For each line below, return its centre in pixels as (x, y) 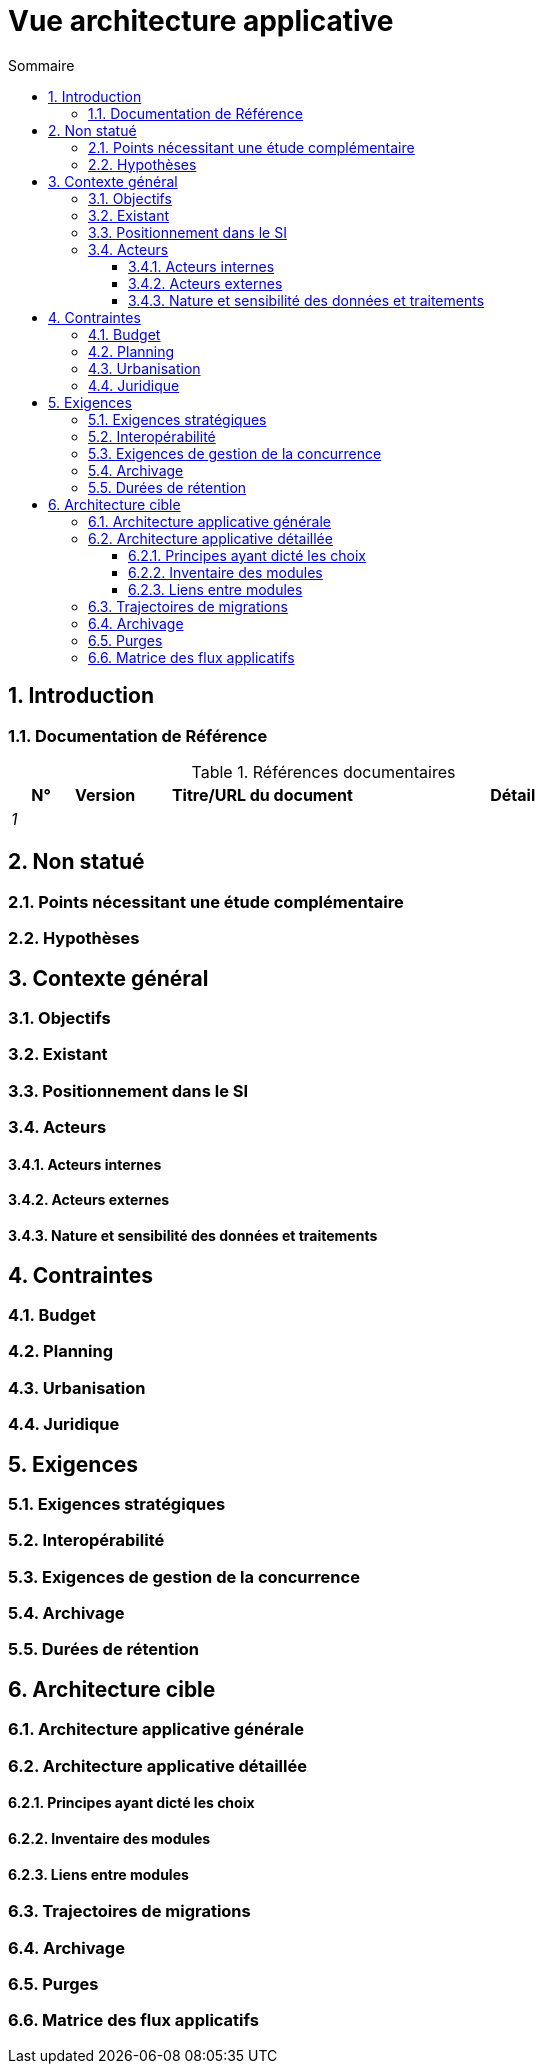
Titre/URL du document (262, 794)
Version (105, 794)
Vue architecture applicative (201, 21)
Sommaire (41, 65)
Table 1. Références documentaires (323, 771)
